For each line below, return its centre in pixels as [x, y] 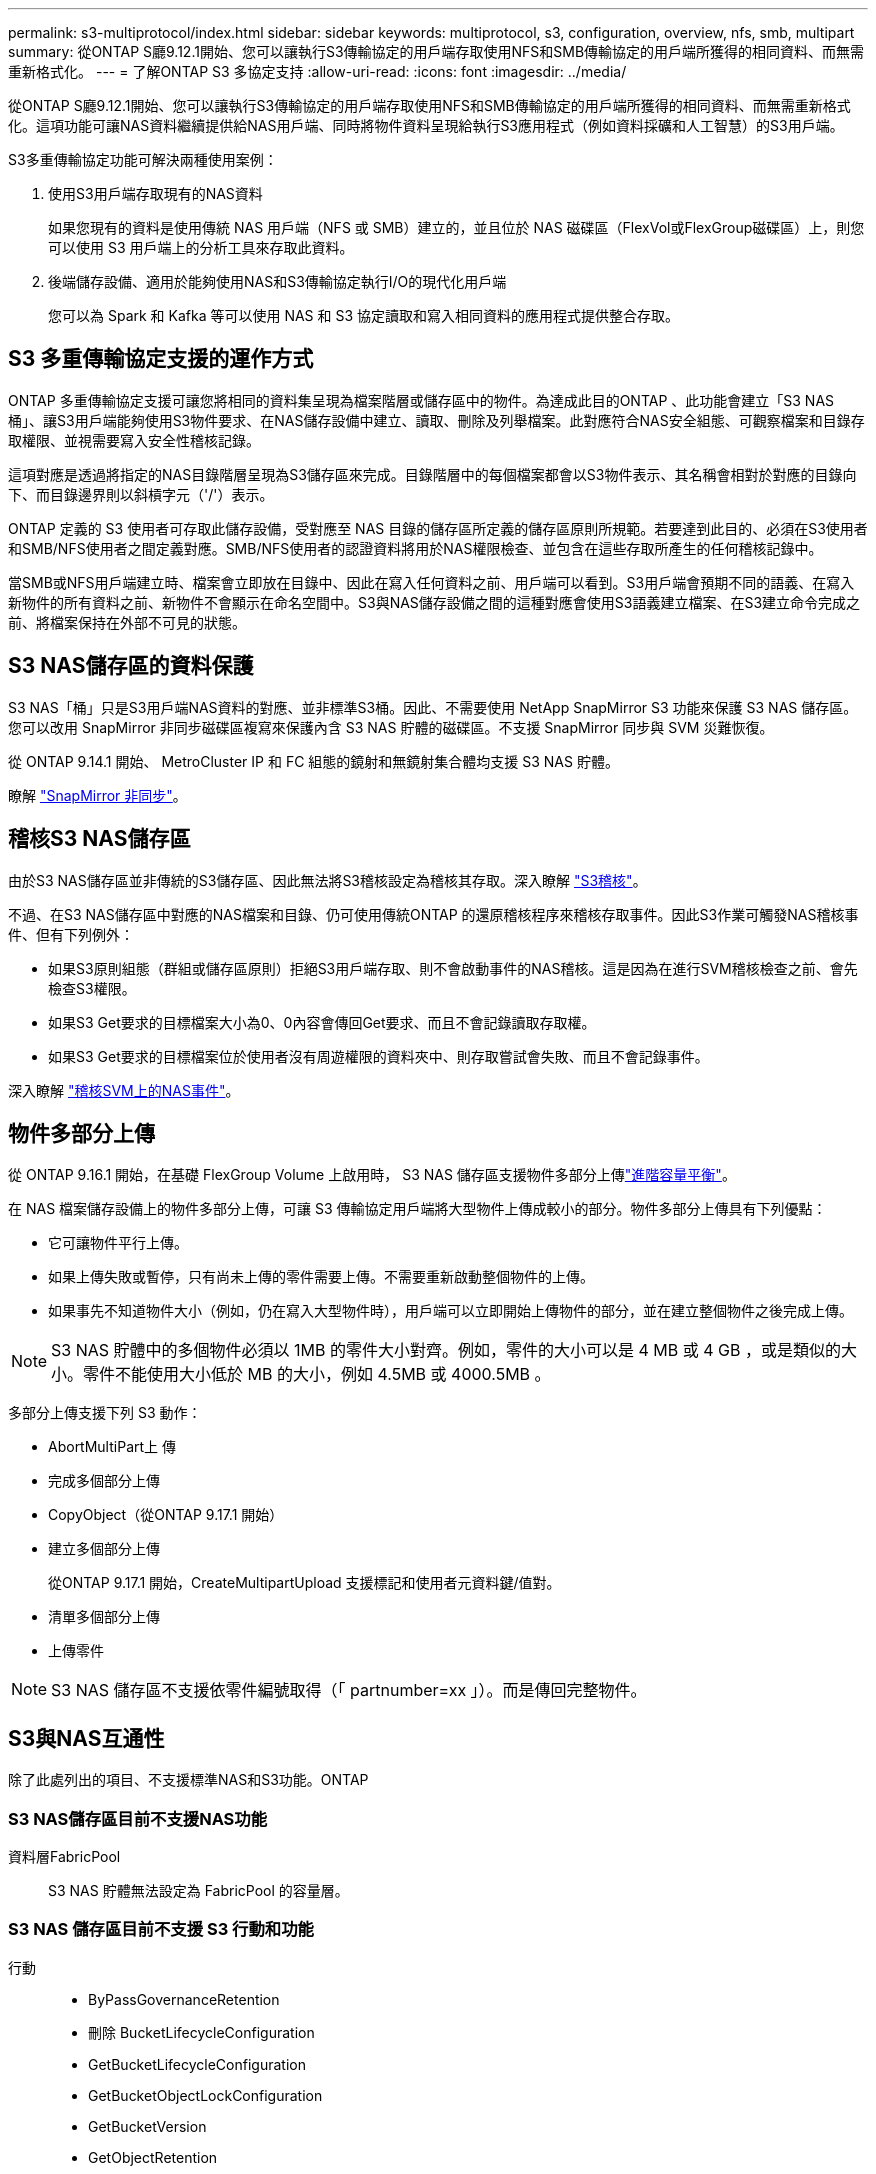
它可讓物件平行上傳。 [118, 1243]
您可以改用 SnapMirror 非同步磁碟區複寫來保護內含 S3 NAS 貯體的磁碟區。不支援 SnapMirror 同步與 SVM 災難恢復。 [391, 727]
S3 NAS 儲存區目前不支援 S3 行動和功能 [161, 1929]
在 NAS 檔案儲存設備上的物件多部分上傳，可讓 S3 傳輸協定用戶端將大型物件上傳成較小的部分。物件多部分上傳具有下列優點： [417, 1209]
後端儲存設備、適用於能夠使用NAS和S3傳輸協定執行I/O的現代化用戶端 [277, 281]
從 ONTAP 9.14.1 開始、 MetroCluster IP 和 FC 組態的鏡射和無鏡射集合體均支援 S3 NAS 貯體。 [313, 761]
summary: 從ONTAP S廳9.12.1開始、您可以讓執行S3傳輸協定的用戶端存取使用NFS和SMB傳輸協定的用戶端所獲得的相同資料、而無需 [436, 51]
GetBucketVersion [147, 2126]
